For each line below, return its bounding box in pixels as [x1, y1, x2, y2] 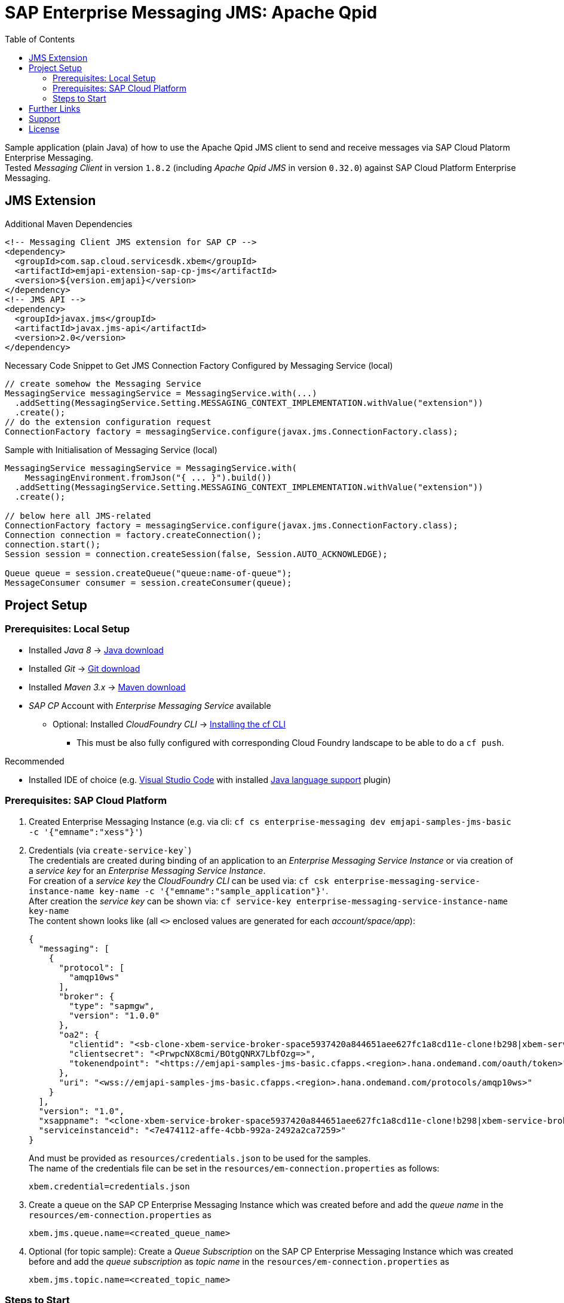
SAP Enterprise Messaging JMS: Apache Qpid [5, 2, 378, 23]
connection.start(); [5, 539, 101, 549]
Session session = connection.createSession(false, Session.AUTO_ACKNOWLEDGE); [5, 549, 388, 559]
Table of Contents [5, 33, 75, 44]
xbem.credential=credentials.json [29, 1181, 190, 1191]
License [29, 123, 60, 134]
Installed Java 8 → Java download [29, 644, 164, 655]
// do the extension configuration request [5, 417, 211, 427]
